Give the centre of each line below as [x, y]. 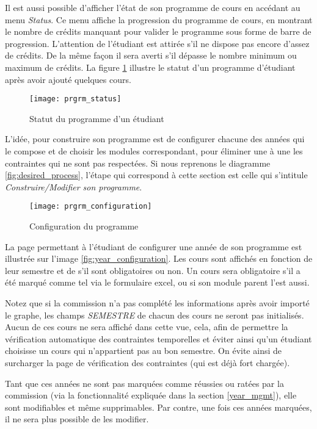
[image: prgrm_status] [75, 99]
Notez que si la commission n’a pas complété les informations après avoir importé [157, 303]
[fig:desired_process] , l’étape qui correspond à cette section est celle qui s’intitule [156, 175]
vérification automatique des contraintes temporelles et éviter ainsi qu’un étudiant [158, 338]
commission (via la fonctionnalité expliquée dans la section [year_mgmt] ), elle [151, 395]
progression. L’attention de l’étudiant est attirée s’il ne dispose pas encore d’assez [157, 43]
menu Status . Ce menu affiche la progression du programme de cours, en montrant [159, 19]
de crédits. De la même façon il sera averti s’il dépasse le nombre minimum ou [151, 55]
